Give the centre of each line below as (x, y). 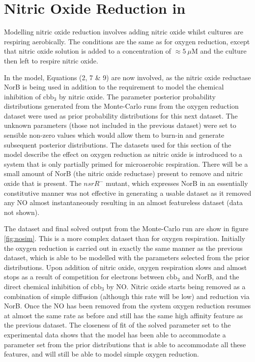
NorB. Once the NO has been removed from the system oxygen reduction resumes (127, 306)
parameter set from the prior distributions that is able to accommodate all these (125, 344)
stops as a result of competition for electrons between (84, 277)
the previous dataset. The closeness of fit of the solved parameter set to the (117, 325)
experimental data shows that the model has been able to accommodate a (115, 334)
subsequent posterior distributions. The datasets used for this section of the (118, 144)
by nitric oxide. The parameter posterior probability (137, 96)
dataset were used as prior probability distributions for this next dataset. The (121, 115)
